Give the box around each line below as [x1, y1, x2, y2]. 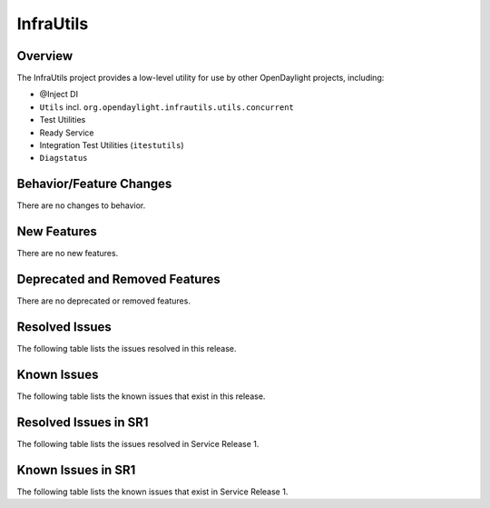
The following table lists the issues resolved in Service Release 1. [16, 438, 260, 449]
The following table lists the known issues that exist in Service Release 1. [16, 486, 289, 497]
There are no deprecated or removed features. [16, 295, 191, 306]
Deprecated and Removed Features [16, 272, 221, 287]
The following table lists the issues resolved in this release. [16, 344, 237, 354]
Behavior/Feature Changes [16, 176, 172, 192]
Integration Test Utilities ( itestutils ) [39, 140, 185, 151]
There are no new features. [16, 248, 119, 259]
